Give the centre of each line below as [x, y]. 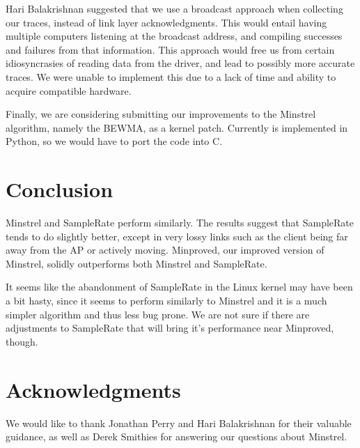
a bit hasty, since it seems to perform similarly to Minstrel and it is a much [166, 301]
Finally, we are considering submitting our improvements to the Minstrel [161, 114]
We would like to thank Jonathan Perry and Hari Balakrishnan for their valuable [179, 423]
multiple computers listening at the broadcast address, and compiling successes [174, 36]
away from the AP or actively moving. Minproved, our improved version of [165, 250]
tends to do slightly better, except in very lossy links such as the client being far [177, 236]
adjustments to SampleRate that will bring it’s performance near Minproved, [170, 328]
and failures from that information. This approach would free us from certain [170, 49]
